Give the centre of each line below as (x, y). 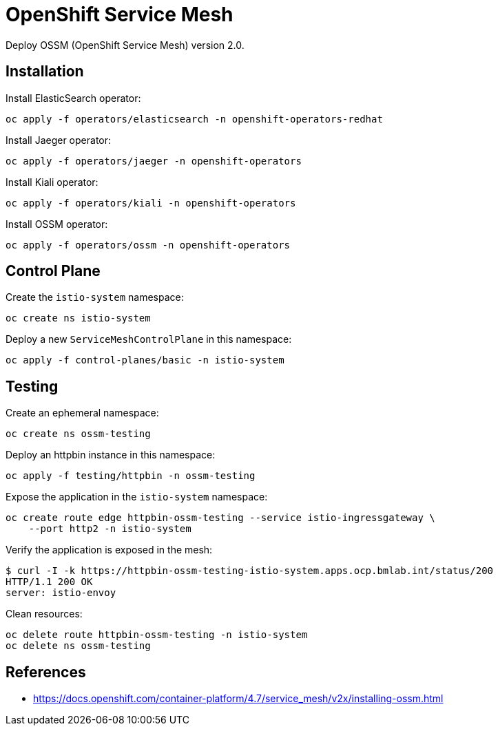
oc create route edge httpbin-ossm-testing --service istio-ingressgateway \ (220, 518)
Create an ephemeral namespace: (82, 413)
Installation (45, 72)
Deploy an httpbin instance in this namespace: (111, 455)
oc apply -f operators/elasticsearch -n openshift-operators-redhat (194, 119)
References (46, 672)
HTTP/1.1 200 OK (49, 582)
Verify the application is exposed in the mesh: (109, 550)
